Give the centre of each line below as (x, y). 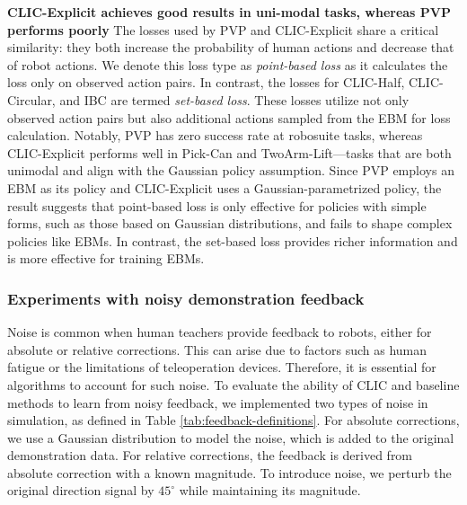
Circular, (31, 99)
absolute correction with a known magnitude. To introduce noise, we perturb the (229, 472)
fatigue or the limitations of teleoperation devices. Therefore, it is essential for (222, 367)
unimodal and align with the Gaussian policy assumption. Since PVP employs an (231, 170)
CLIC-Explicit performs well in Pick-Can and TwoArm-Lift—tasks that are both (229, 152)
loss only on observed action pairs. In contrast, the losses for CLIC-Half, (206, 82)
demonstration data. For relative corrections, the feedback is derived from (210, 455)
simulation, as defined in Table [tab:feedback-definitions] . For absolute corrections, (233, 420)
